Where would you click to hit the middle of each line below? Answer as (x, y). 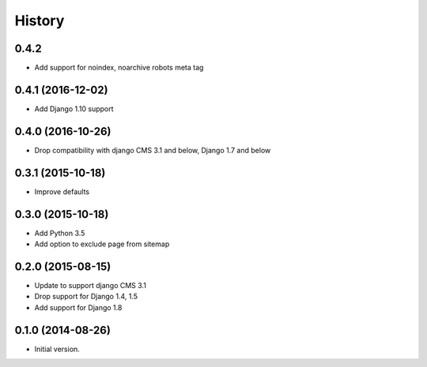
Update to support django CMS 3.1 (90, 285)
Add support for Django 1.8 (78, 307)
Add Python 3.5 (60, 233)
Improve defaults (62, 191)
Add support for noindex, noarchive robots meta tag (119, 68)
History (40, 21)
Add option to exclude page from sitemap (102, 244)
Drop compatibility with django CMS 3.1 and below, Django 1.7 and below (153, 150)
